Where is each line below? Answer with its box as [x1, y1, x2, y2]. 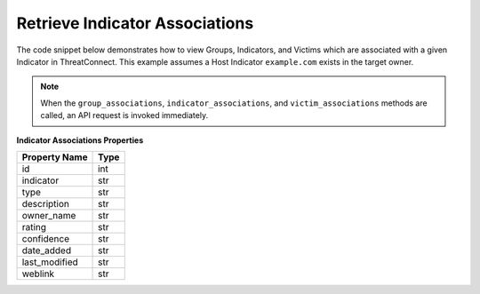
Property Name [21, 151, 88, 163]
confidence [21, 232, 70, 244]
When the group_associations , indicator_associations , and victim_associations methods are [40, 98, 428, 108]
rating [21, 220, 47, 233]
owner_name [21, 209, 76, 221]
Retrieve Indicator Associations [16, 13, 254, 33]
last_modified [21, 256, 79, 268]
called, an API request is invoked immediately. [40, 110, 209, 121]
